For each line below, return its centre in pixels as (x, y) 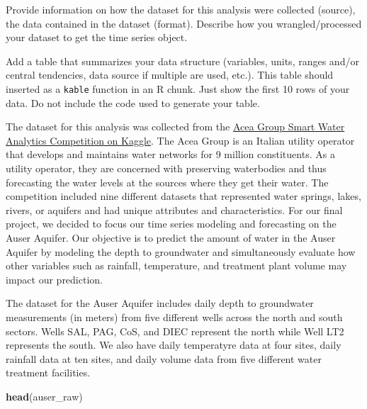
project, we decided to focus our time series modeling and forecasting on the (171, 224)
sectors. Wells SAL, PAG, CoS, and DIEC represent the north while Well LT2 (175, 331)
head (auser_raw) (44, 396)
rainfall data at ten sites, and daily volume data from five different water (164, 358)
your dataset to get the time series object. (97, 37)
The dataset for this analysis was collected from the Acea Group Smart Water (175, 127)
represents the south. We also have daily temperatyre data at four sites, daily (174, 345)
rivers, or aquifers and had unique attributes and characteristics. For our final (174, 209)
